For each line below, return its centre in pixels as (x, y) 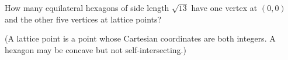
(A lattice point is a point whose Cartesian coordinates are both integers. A (140, 38)
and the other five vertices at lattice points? (83, 19)
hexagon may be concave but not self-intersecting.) (96, 49)
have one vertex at (224, 7)
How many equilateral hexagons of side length (87, 7)
